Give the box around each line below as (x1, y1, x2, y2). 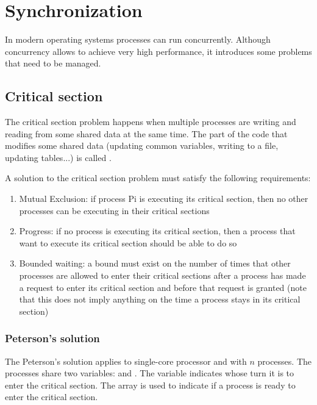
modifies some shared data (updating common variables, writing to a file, (5, 139, 279, 152)
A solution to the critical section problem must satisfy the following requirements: (5, 171, 311, 184)
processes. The (257, 354, 312, 367)
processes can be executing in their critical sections (19, 204, 210, 217)
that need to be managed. (5, 57, 101, 70)
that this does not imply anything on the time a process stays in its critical (19, 293, 301, 306)
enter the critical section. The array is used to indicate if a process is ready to (5, 378, 296, 391)
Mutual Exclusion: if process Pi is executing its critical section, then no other (19, 192, 308, 205)
